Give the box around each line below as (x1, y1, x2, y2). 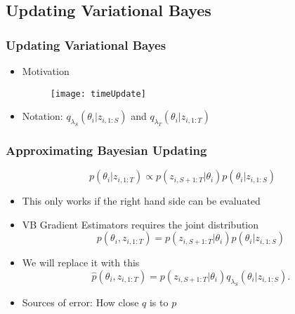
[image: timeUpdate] (50, 88, 146, 99)
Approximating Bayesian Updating (6, 141, 207, 158)
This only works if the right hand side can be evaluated (22, 193, 261, 208)
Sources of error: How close (22, 294, 139, 309)
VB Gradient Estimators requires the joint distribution (22, 217, 259, 231)
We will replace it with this (22, 255, 140, 270)
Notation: (22, 109, 63, 123)
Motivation (22, 64, 70, 78)
